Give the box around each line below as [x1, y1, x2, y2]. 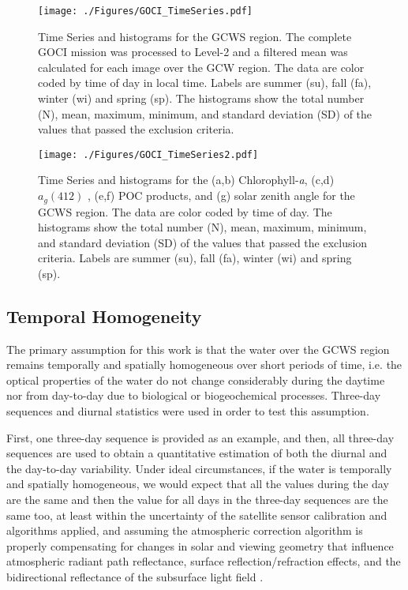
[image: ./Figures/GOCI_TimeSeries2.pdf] [38, 148, 259, 160]
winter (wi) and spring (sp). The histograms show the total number [38, 90, 365, 107]
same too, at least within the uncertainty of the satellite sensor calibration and [6, 506, 387, 523]
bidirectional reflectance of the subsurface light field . [6, 569, 264, 584]
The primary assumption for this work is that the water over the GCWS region [6, 340, 390, 357]
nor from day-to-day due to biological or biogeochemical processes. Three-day [6, 387, 381, 404]
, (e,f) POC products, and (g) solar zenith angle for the [88, 187, 355, 204]
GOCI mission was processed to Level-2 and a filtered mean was [38, 43, 348, 60]
